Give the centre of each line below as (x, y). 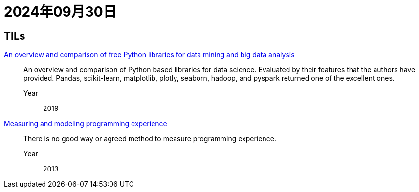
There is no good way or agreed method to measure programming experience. (150, 139)
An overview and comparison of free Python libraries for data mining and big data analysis (149, 55)
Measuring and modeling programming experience (86, 124)
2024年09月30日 (60, 12)
